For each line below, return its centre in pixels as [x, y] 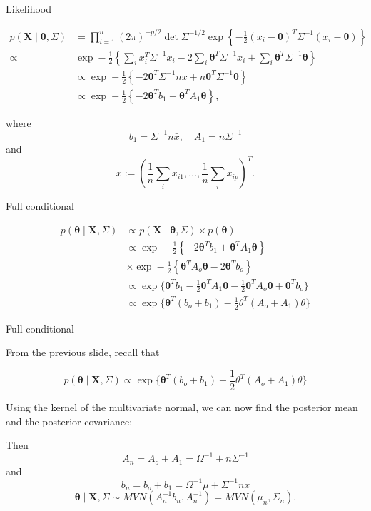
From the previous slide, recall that [83, 352]
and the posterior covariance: [69, 421]
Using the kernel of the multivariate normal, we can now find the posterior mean [182, 407]
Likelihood [29, 9]
